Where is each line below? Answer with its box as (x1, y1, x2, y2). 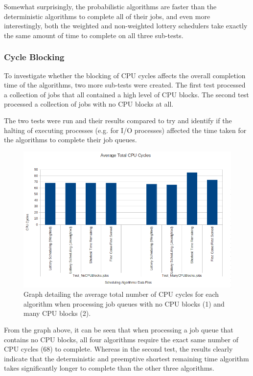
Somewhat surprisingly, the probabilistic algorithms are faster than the (4, 1, 217, 11)
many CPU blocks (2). (23, 308, 91, 318)
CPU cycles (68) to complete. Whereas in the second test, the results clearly (4, 344, 233, 354)
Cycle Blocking (4, 51, 65, 63)
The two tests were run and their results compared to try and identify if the (4, 115, 232, 125)
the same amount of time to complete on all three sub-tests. (4, 30, 184, 40)
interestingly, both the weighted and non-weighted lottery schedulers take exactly (4, 21, 248, 31)
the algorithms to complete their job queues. (4, 134, 137, 145)
